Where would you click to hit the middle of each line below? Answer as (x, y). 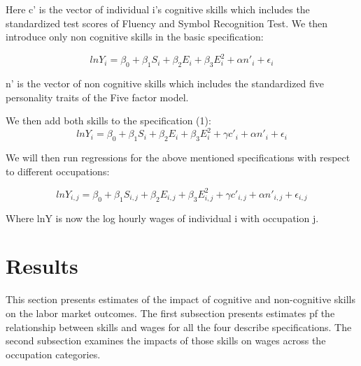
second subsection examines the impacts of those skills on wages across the (166, 341)
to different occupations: (58, 171)
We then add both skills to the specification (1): (108, 120)
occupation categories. (53, 354)
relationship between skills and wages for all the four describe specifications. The (179, 327)
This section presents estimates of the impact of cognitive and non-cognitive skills (180, 299)
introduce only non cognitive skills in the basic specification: (135, 37)
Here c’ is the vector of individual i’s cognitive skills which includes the (158, 9)
